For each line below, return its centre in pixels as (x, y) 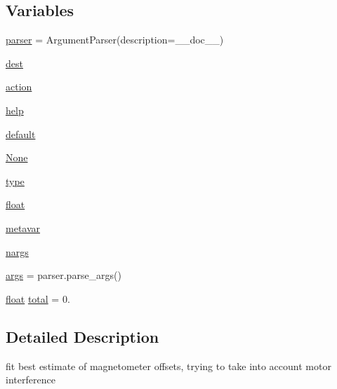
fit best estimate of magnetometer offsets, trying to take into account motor (168, 366)
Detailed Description (82, 336)
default (21, 134)
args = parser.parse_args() (64, 275)
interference (31, 380)
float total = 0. (38, 298)
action (19, 87)
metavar (23, 227)
